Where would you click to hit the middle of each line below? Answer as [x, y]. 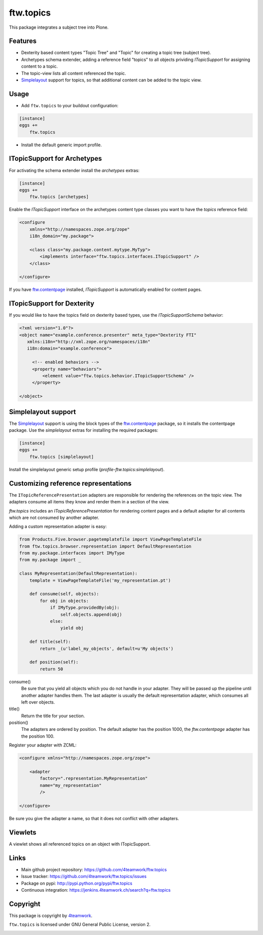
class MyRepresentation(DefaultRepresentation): [78, 573]
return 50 [51, 669]
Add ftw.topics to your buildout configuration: [70, 105]
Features [23, 41]
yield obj [72, 628]
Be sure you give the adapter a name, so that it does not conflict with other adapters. [94, 818]
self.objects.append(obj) [91, 614]
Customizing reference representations [70, 483]
